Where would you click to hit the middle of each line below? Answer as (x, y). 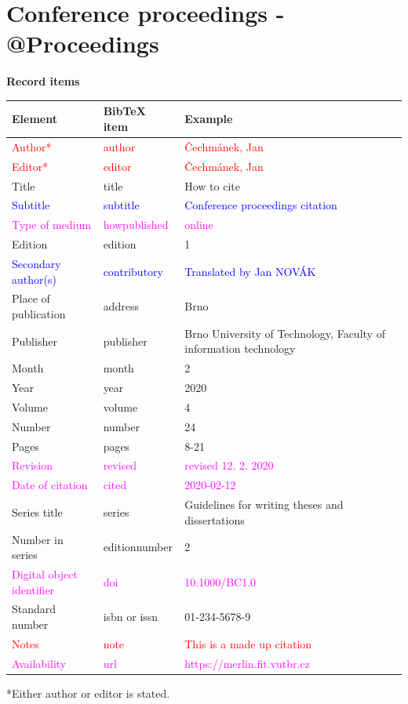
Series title (37, 512)
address (121, 306)
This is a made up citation (248, 643)
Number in (38, 539)
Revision (32, 465)
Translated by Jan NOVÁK (250, 271)
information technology (240, 348)
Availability (39, 663)
